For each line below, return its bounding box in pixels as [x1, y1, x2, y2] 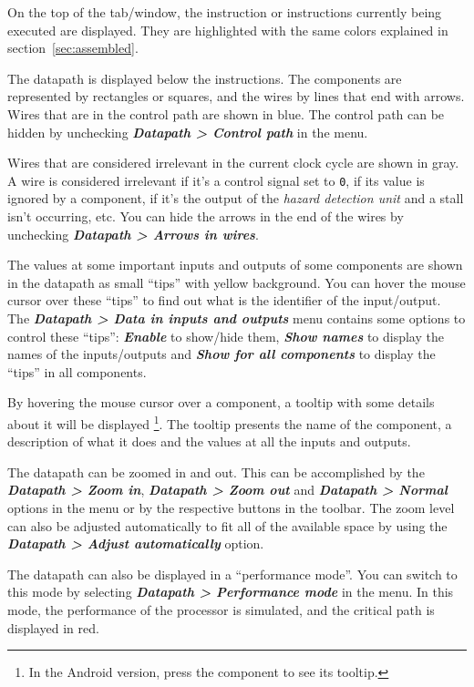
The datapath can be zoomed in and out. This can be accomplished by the [7, 462, 425, 481]
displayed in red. [7, 618, 99, 637]
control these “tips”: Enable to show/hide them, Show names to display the [7, 326, 444, 345]
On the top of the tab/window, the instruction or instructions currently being [7, 3, 442, 21]
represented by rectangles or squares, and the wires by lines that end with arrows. [7, 87, 465, 106]
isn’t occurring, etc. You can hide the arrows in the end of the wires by [7, 207, 404, 225]
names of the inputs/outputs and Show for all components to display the [7, 344, 436, 364]
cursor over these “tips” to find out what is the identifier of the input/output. [7, 291, 441, 310]
